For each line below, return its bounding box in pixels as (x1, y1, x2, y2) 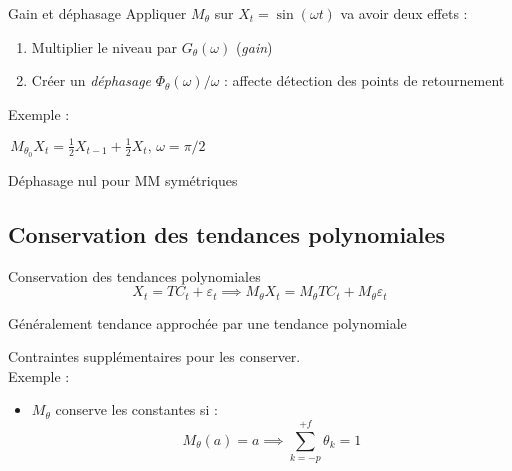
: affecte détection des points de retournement (224, 70, 505, 91)
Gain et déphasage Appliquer (8, 3, 187, 23)
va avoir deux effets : (340, 3, 468, 23)
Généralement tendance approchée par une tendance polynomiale (8, 312, 407, 333)
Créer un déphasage (31, 70, 152, 91)
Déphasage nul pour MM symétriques (8, 169, 238, 190)
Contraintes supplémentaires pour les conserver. (8, 346, 301, 367)
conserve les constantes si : (55, 399, 218, 420)
